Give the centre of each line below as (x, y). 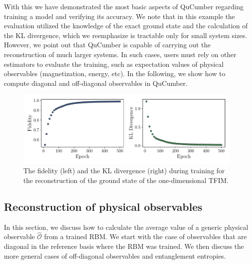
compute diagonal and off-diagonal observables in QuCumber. (96, 83)
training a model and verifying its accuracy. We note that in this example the (119, 16)
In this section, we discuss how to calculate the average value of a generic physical (126, 227)
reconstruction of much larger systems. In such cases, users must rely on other (120, 54)
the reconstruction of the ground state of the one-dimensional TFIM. (126, 180)
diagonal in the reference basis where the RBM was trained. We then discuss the (124, 246)
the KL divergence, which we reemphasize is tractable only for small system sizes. (126, 35)
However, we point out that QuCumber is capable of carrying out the (107, 45)
